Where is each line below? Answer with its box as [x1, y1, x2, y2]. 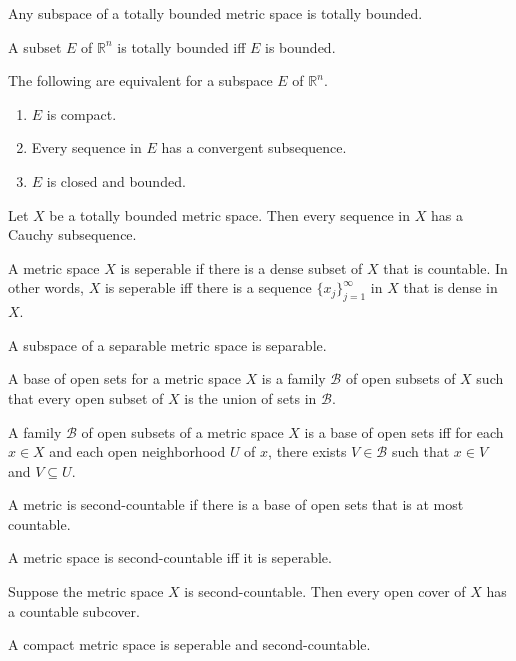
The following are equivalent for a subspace [8, 70, 273, 91]
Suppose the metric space [8, 581, 164, 602]
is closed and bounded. [46, 170, 186, 191]
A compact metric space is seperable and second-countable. [8, 634, 371, 655]
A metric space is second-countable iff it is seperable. [8, 547, 332, 568]
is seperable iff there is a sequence [104, 277, 312, 298]
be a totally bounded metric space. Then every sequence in [49, 204, 411, 225]
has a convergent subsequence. [161, 137, 347, 158]
